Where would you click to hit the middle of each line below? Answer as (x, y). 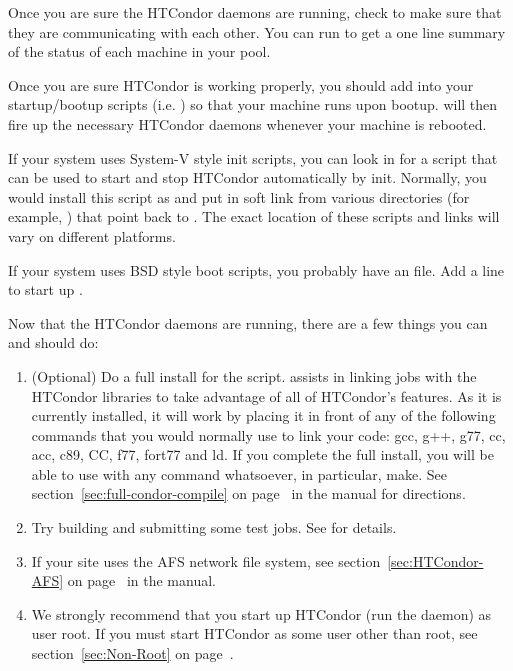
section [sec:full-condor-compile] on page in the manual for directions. (248, 493)
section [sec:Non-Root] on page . (132, 653)
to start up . (45, 289)
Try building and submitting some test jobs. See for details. (214, 527)
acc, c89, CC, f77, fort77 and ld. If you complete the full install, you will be (262, 454)
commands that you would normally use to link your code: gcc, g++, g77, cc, (268, 434)
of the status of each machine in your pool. (139, 51)
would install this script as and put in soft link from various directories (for (239, 196)
